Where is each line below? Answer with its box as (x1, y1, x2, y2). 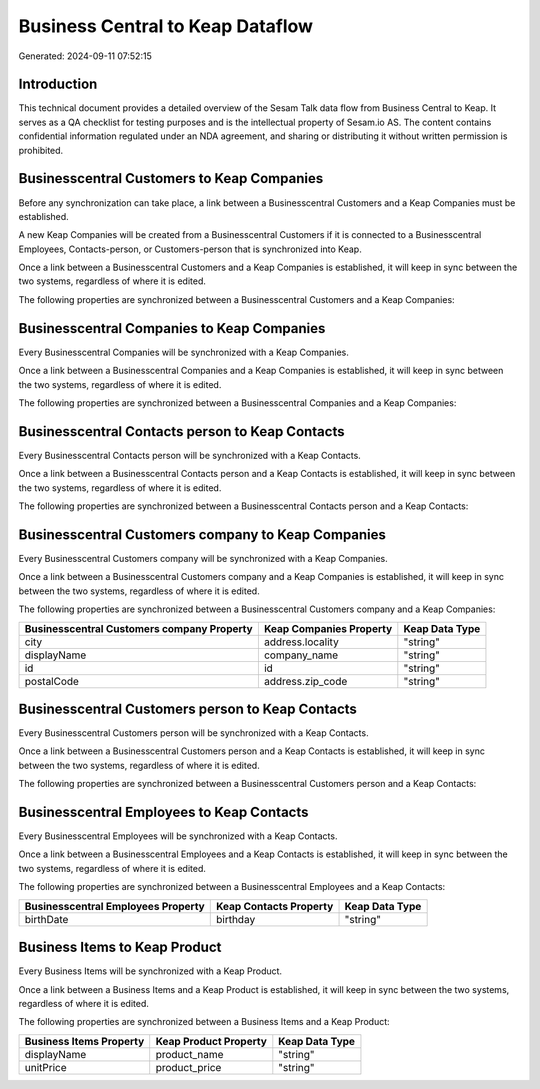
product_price (155, 1060, 222, 1074)
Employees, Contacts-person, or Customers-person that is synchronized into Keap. (18, 243, 362, 255)
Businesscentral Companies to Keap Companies (18, 320, 326, 337)
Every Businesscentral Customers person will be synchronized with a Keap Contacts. (18, 727, 369, 739)
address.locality (263, 635, 339, 649)
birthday (215, 912, 256, 926)
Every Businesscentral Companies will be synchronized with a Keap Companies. (18, 346, 349, 358)
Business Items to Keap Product (18, 939, 222, 956)
